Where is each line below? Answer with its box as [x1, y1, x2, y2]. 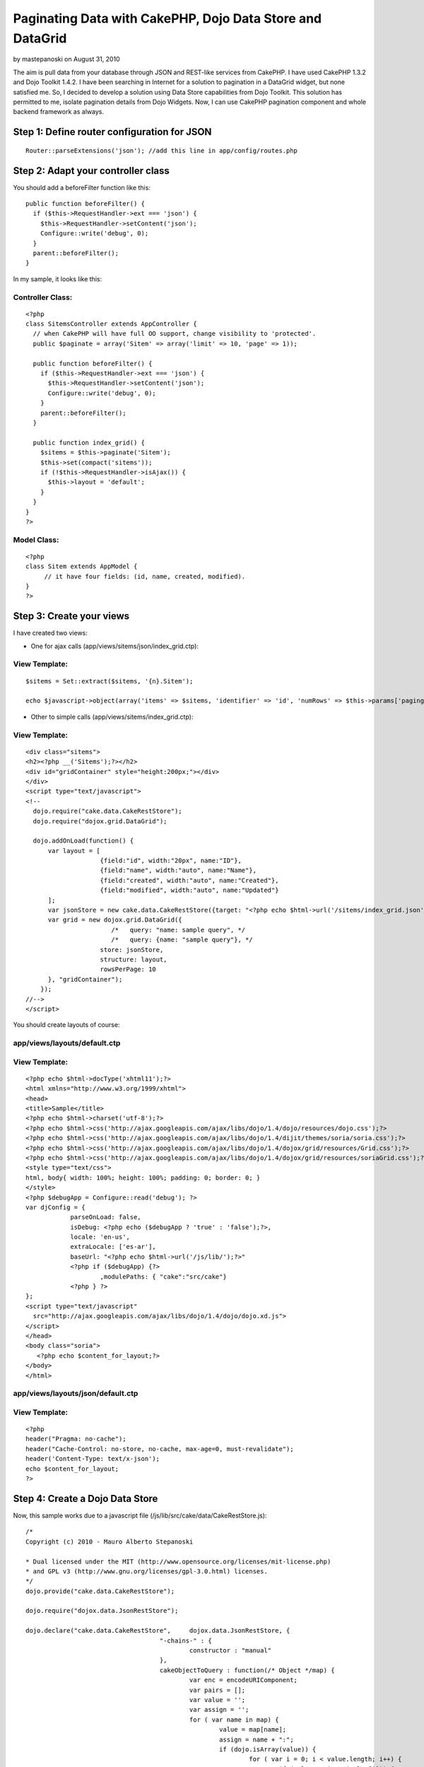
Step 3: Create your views [13, 610, 130, 622]
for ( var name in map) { [189, 1715, 279, 1724]
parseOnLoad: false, [70, 1213, 141, 1221]
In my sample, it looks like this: [13, 274, 102, 283]
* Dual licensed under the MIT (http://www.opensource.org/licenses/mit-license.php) [25, 1557, 331, 1566]
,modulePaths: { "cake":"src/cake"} [100, 1272, 228, 1281]
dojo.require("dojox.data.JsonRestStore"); [25, 1607, 179, 1615]
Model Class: [13, 534, 59, 544]
